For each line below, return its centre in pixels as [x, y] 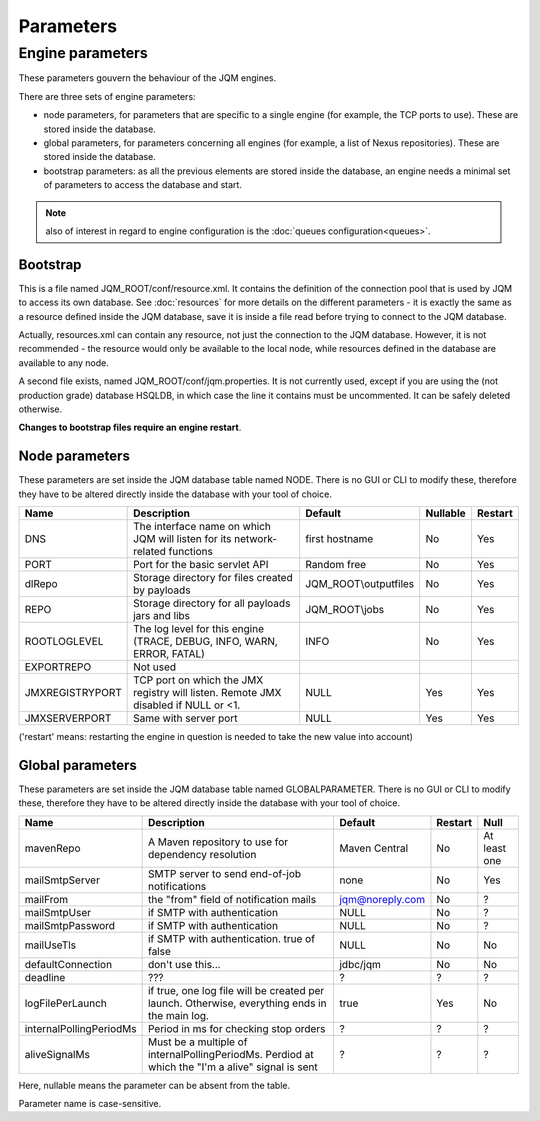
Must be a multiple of [197, 1042]
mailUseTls [50, 945]
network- [255, 539]
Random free [336, 565]
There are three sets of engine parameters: [107, 96]
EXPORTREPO [58, 667]
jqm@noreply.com [382, 899]
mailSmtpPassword [69, 925]
